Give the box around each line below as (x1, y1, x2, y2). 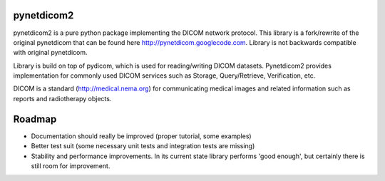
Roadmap (13, 113, 57, 125)
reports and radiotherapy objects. (13, 94, 112, 103)
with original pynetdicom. (13, 48, 88, 57)
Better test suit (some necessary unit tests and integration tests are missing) (31, 142, 255, 150)
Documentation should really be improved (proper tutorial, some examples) (31, 132, 252, 140)
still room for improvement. (31, 161, 111, 170)
